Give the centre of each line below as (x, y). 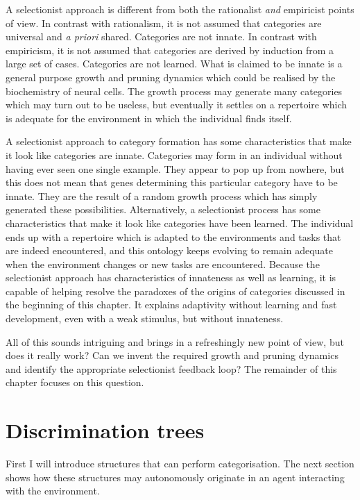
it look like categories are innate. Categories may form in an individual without (174, 155)
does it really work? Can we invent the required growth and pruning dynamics (172, 355)
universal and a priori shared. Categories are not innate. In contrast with (161, 36)
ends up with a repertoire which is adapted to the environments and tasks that (173, 236)
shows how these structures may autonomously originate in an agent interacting (175, 477)
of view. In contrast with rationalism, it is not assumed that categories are (164, 23)
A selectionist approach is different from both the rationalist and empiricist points (180, 9)
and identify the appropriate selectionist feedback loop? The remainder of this (171, 368)
